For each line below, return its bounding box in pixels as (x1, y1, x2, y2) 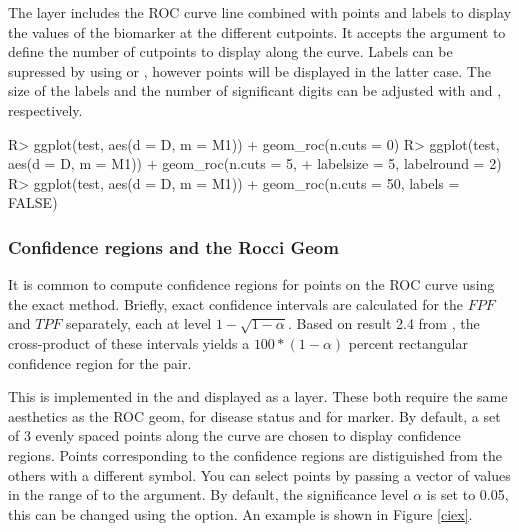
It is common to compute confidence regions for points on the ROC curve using (8, 274, 495, 295)
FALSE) (8, 192, 58, 213)
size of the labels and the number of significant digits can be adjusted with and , (8, 80, 502, 101)
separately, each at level (66, 313, 212, 334)
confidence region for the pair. (8, 352, 192, 373)
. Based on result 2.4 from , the (287, 313, 480, 334)
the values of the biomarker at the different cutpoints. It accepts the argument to (8, 21, 506, 42)
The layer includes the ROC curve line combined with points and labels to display (8, 2, 512, 22)
